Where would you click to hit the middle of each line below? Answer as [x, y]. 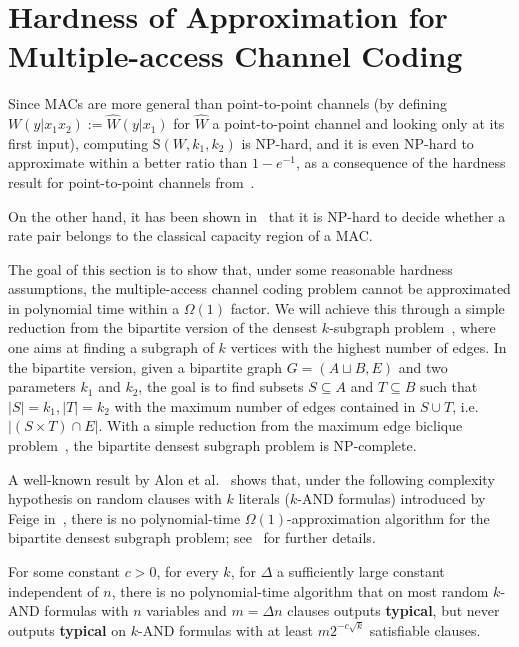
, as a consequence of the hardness [400, 162]
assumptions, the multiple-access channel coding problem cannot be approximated [259, 288]
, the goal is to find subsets [221, 386]
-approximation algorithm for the [388, 517]
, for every [187, 571]
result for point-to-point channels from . [131, 181]
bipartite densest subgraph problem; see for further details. [192, 537]
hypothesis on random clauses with [115, 498]
